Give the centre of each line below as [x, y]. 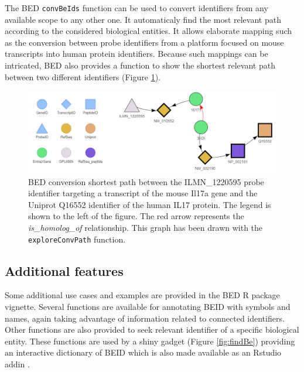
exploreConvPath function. [77, 239]
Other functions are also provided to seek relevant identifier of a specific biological [152, 330]
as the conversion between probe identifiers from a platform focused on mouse [144, 42]
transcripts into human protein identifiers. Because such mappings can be [136, 54]
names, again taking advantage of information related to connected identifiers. [145, 318]
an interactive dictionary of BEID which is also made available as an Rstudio [143, 352]
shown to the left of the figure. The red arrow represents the [136, 216]
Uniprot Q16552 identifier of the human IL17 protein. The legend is [150, 204]
